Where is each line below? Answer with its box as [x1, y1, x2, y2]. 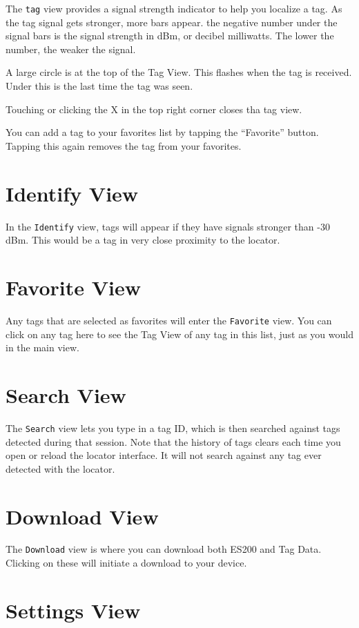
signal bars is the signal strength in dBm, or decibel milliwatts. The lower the [6, 28, 334, 43]
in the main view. [6, 340, 79, 355]
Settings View [6, 596, 141, 624]
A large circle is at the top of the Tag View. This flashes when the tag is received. [6, 65, 352, 79]
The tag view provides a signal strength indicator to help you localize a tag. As [6, 1, 342, 15]
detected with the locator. [6, 461, 115, 475]
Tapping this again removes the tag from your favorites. [6, 138, 242, 153]
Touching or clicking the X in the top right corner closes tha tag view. [6, 101, 302, 116]
